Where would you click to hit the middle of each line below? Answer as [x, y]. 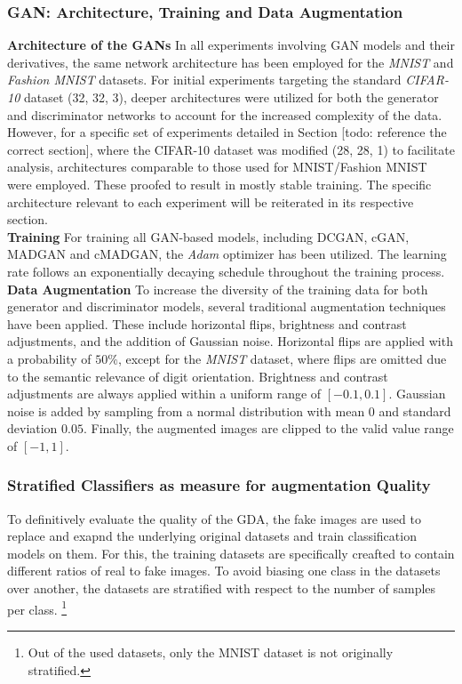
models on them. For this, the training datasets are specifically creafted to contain [231, 553]
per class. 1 [37, 608]
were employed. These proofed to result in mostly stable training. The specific [219, 184]
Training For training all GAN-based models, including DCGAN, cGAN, [208, 236]
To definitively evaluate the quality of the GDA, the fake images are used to [214, 518]
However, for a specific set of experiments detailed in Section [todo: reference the [227, 132]
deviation [32, 428]
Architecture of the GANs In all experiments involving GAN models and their [231, 45]
